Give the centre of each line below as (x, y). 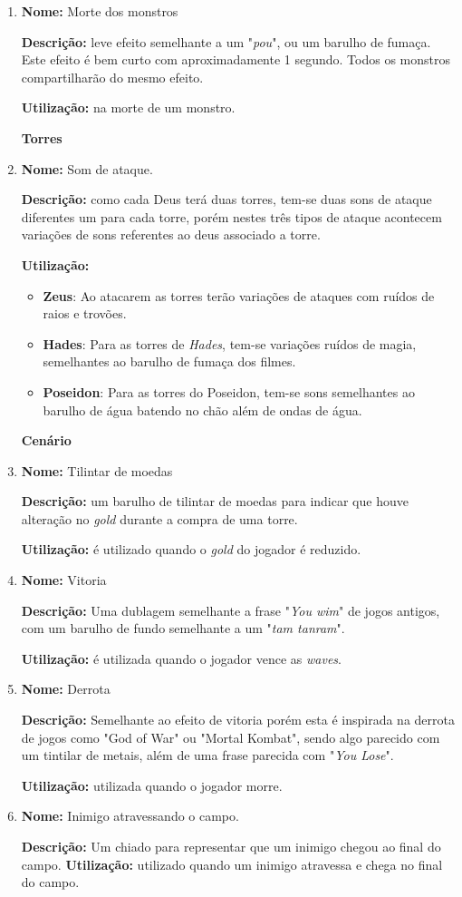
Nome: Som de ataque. (87, 168)
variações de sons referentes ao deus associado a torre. (171, 234)
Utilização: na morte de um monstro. (128, 107)
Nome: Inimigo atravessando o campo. (130, 816)
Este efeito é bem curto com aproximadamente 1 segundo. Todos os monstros (236, 59)
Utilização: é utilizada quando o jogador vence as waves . (181, 658)
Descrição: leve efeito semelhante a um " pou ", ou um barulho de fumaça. (226, 41)
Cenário (46, 440)
